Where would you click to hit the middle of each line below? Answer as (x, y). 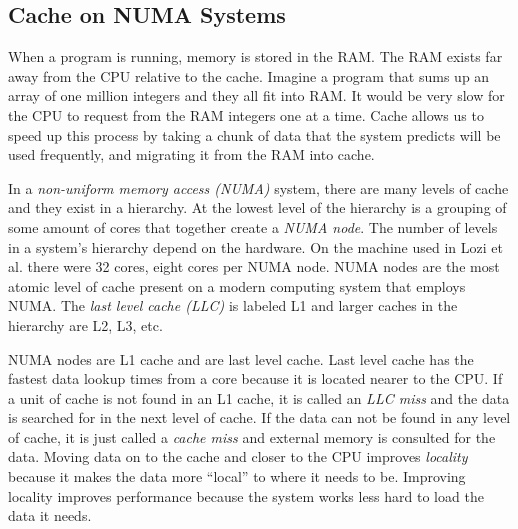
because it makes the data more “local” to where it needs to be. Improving (237, 476)
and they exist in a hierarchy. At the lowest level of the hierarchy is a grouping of (257, 207)
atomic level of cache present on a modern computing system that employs (237, 285)
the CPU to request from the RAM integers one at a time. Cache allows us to (246, 114)
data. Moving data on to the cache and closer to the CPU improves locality (238, 456)
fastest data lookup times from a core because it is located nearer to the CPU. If (255, 378)
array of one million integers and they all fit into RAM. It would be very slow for (256, 95)
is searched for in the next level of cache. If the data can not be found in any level (259, 417)
